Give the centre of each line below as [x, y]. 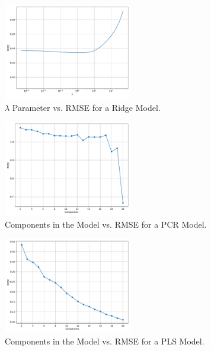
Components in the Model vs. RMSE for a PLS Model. [105, 341]
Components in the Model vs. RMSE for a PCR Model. [106, 224]
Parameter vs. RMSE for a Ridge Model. [86, 107]
